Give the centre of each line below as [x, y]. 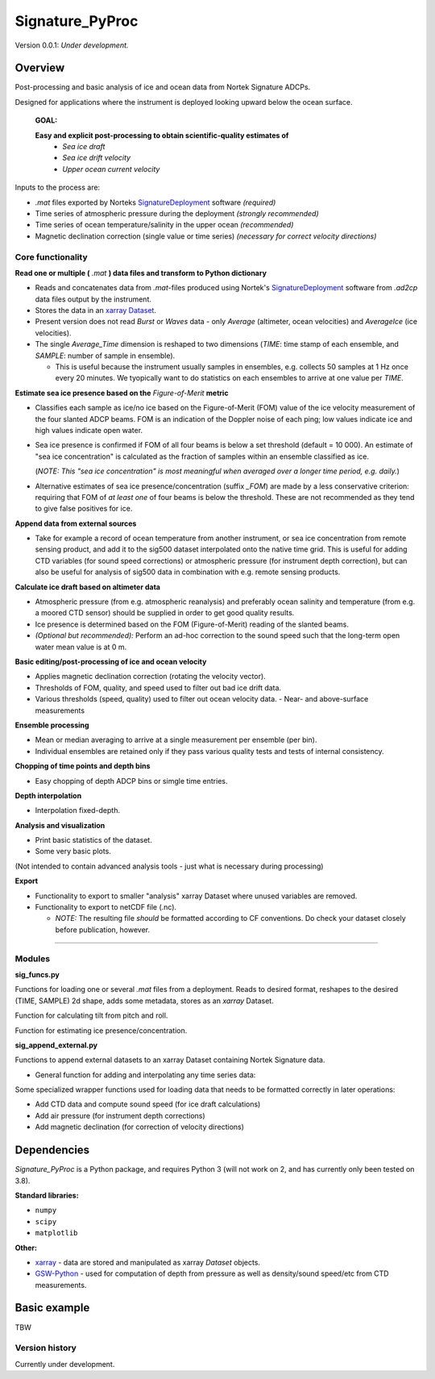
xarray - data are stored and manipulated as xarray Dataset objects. [148, 1262]
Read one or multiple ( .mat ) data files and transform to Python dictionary [141, 273]
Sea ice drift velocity [97, 158]
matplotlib [56, 1233]
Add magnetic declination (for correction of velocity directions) [140, 1127]
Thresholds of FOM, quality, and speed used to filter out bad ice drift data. [158, 687]
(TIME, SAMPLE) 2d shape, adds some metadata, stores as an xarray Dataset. [144, 1001]
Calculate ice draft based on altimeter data [88, 587]
